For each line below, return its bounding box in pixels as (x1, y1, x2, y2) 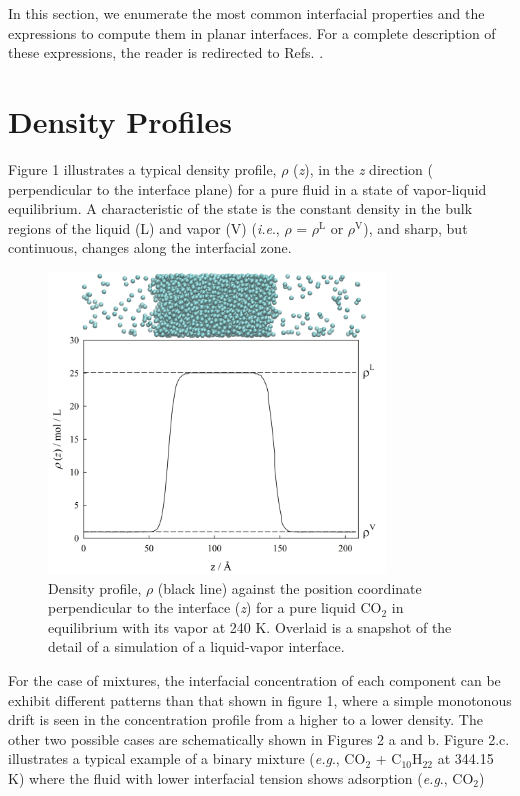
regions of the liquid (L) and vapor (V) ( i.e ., (8, 217, 280, 238)
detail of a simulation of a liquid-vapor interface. (48, 636, 345, 657)
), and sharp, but (363, 217, 468, 238)
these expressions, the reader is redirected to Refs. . (8, 42, 324, 63)
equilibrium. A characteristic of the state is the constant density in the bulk (8, 198, 473, 219)
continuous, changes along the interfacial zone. (8, 237, 292, 258)
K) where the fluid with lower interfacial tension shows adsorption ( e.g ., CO (8, 767, 474, 788)
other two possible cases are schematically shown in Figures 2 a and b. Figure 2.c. (8, 728, 510, 749)
